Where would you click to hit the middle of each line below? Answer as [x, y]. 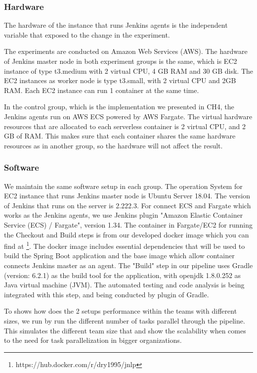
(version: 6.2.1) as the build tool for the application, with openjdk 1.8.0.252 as [123, 275]
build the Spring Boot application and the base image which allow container [119, 256]
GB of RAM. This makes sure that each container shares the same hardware [120, 136]
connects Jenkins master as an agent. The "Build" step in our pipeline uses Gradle [128, 265]
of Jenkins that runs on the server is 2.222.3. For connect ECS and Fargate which [128, 205]
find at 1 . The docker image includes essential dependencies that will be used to [125, 245]
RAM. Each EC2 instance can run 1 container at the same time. [102, 90]
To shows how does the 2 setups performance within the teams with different [121, 311]
